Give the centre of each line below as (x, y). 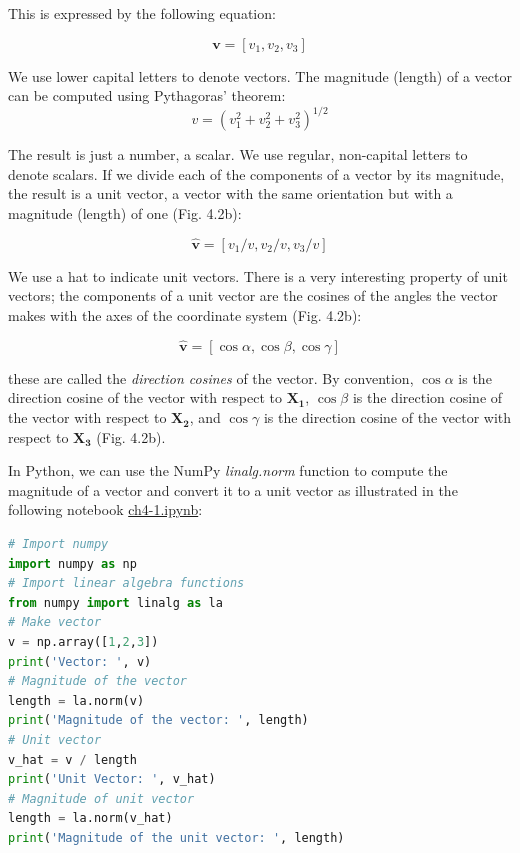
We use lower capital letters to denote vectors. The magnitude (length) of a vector (260, 75)
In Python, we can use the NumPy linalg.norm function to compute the (228, 470)
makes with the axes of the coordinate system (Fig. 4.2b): (185, 315)
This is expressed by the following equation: (142, 13)
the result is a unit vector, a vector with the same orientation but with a (230, 193)
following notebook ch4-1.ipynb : (105, 509)
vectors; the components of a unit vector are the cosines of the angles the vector (253, 295)
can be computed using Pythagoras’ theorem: (147, 95)
